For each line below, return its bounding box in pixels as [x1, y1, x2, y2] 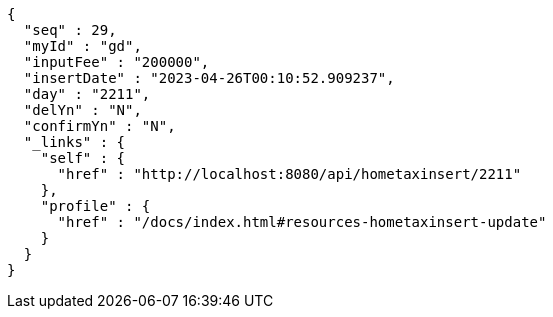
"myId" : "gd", [23, 38, 142, 54]
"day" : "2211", [23, 86, 151, 102]
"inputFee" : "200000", [23, 54, 210, 70]
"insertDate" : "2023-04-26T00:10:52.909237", [23, 70, 395, 86]
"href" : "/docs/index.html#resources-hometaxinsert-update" [57, 214, 547, 230]
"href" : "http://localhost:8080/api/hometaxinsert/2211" [57, 166, 522, 182]
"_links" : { [23, 134, 126, 150]
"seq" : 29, [23, 22, 117, 38]
